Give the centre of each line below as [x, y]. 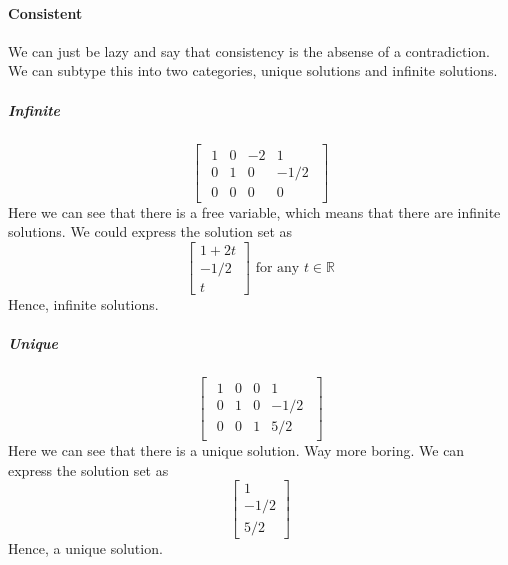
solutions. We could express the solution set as [150, 231]
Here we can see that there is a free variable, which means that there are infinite [254, 211]
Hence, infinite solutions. [83, 303]
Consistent [45, 12]
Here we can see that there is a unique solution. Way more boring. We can [236, 450]
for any [277, 267]
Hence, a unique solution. [85, 547]
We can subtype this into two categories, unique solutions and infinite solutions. [253, 70]
